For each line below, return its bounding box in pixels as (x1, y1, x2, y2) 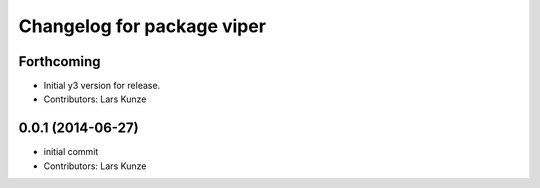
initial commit (43, 146, 99, 158)
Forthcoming (18, 53, 101, 70)
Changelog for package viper (18, 15, 267, 37)
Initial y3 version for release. (43, 80, 161, 92)
